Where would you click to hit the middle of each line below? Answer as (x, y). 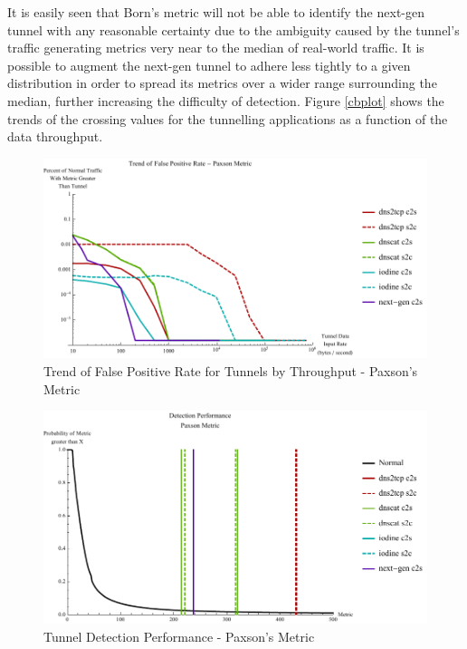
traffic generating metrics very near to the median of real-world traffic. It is (216, 48)
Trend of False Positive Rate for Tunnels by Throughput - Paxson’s (231, 371)
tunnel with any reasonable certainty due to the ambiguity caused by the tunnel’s (233, 29)
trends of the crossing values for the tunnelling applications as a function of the (228, 118)
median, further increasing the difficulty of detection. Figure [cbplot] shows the (226, 100)
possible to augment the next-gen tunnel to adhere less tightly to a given (209, 65)
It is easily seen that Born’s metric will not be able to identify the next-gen (216, 12)
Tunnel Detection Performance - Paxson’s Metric (179, 636)
